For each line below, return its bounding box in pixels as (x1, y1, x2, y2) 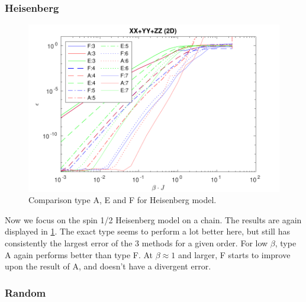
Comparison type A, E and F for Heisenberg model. (28, 194, 217, 206)
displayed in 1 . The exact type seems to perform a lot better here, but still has (5, 225, 290, 237)
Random (5, 285, 46, 300)
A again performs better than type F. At (5, 248, 153, 261)
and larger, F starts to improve (178, 248, 291, 261)
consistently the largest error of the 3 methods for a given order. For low (5, 236, 268, 249)
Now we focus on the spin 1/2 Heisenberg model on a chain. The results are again (5, 213, 302, 226)
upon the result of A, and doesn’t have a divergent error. (5, 260, 211, 272)
